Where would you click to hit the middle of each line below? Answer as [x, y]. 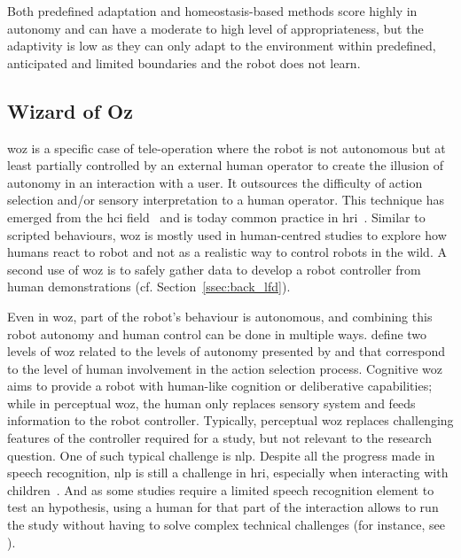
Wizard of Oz [70, 110]
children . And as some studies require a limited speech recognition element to [221, 489]
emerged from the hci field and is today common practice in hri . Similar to [216, 217]
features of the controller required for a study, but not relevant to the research [219, 438]
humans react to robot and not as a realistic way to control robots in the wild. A [227, 252]
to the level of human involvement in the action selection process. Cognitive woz [225, 368]
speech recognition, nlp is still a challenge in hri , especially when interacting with [228, 473]
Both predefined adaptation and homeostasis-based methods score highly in [212, 11]
